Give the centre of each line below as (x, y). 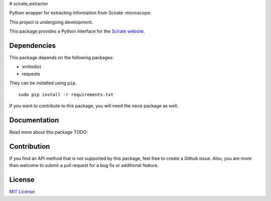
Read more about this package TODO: (48, 132)
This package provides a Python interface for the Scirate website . (77, 31)
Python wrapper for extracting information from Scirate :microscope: (80, 13)
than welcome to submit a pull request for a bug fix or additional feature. (84, 165)
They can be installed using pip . (43, 83)
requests (31, 74)
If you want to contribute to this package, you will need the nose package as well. (94, 106)
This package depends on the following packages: (61, 58)
